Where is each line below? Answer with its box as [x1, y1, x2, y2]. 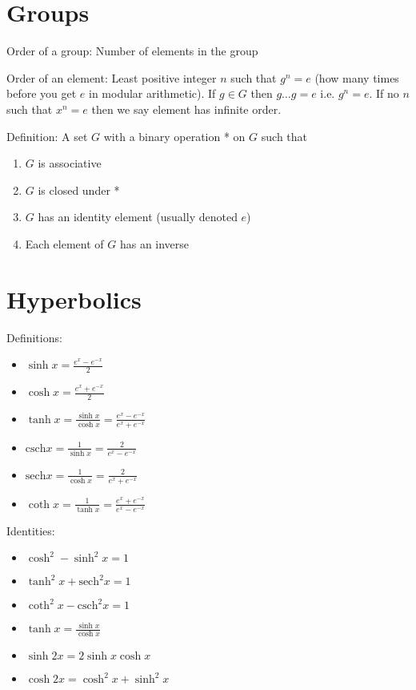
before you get [6, 85, 77, 102]
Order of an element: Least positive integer [6, 69, 217, 86]
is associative [38, 155, 102, 171]
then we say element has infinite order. [91, 100, 282, 117]
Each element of [25, 235, 104, 252]
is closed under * [38, 181, 120, 198]
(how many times [314, 69, 399, 86]
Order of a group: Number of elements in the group [6, 42, 258, 59]
